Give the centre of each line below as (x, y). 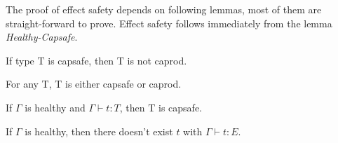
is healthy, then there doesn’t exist (99, 131)
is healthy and (55, 107)
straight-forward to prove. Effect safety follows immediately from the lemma (169, 23)
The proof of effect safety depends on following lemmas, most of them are (164, 9)
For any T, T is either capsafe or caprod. (94, 84)
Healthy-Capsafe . (42, 37)
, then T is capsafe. (161, 107)
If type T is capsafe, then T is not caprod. (96, 60)
